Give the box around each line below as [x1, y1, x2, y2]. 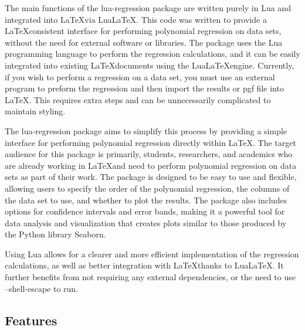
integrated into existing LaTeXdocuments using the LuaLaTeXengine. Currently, [5, 59, 294, 71]
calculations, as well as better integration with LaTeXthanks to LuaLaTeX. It [5, 259, 284, 271]
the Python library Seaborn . [5, 228, 106, 240]
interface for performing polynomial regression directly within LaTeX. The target [5, 136, 296, 148]
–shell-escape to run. [5, 282, 79, 294]
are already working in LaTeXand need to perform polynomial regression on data [5, 159, 297, 171]
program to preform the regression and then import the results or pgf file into [5, 82, 284, 94]
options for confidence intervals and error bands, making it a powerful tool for [5, 205, 285, 217]
